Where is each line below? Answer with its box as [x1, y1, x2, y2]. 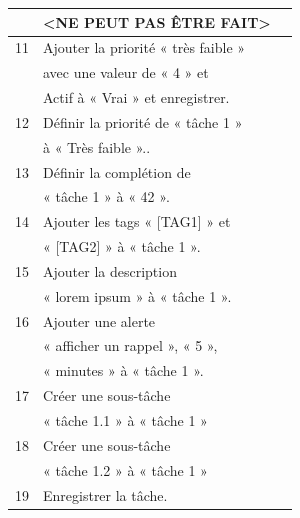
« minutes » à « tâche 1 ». [43, 360, 204, 381]
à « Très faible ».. [43, 136, 151, 157]
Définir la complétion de [43, 161, 191, 182]
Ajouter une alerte [43, 310, 156, 331]
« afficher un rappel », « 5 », [43, 335, 218, 356]
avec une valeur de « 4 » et [43, 62, 209, 83]
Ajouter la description [43, 260, 177, 281]
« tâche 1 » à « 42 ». [43, 186, 170, 207]
